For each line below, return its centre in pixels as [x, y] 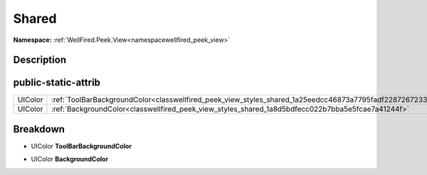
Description [40, 60]
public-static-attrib [57, 83]
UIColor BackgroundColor [70, 159]
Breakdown [39, 129]
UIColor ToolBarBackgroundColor [81, 146]
